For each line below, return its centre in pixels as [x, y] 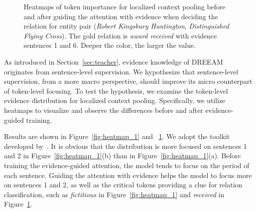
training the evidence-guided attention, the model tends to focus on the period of [127, 165]
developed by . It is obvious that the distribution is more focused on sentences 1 [126, 146]
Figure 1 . [18, 204]
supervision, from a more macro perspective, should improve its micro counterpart [128, 81]
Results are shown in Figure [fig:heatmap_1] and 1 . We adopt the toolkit [117, 136]
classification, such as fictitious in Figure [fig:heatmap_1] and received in [114, 194]
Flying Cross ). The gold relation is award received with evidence [120, 35]
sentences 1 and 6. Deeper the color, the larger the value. [110, 45]
